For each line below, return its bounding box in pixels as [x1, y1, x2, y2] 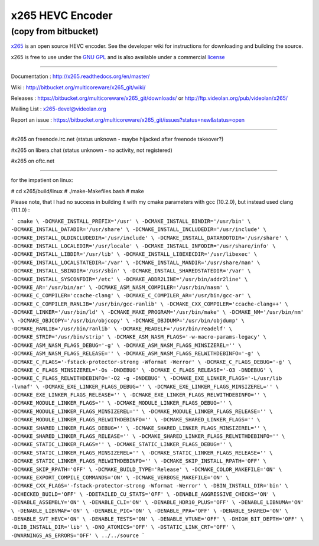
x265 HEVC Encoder [11, 9, 113, 22]
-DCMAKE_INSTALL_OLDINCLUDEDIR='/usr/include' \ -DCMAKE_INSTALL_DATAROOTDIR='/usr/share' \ [11, 234, 289, 241]
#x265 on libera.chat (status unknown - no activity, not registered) [11, 147, 172, 154]
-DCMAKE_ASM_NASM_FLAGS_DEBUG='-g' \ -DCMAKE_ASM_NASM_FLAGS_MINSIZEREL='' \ [11, 342, 242, 349]
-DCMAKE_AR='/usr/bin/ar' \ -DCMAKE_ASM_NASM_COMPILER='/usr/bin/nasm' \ [11, 284, 230, 291]
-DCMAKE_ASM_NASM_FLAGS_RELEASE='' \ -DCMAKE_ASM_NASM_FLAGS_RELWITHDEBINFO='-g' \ [11, 350, 261, 357]
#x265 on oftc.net [11, 157, 55, 164]
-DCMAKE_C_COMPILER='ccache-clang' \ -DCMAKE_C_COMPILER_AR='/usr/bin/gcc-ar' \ [11, 292, 251, 299]
